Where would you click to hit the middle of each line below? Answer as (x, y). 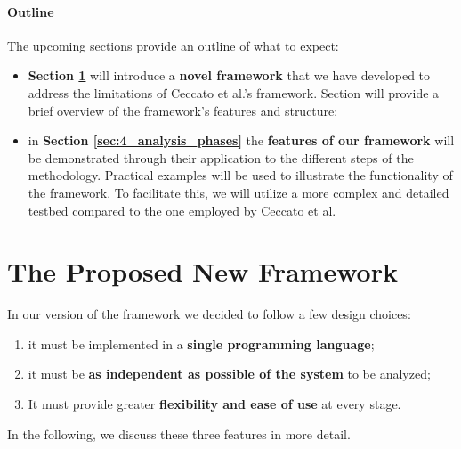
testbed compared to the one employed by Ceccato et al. (182, 210)
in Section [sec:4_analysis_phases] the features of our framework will (241, 140)
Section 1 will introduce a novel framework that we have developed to (229, 75)
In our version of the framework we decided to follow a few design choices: (209, 314)
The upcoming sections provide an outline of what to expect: (173, 45)
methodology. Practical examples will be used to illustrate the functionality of (240, 175)
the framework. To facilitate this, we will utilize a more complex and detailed (239, 192)
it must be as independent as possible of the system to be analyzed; (229, 374)
